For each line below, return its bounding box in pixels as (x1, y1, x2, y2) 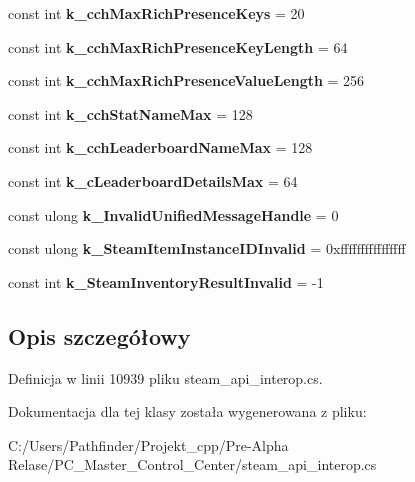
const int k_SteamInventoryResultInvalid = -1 (8, 271, 324, 292)
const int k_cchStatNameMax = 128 (8, 103, 253, 124)
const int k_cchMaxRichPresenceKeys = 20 (8, 3, 305, 23)
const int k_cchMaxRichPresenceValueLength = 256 (8, 70, 365, 91)
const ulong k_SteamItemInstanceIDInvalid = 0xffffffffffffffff (8, 238, 406, 259)
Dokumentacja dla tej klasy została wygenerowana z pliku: (8, 401, 367, 422)
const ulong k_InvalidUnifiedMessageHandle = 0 (8, 204, 339, 225)
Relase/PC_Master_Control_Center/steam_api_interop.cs (8, 454, 377, 475)
